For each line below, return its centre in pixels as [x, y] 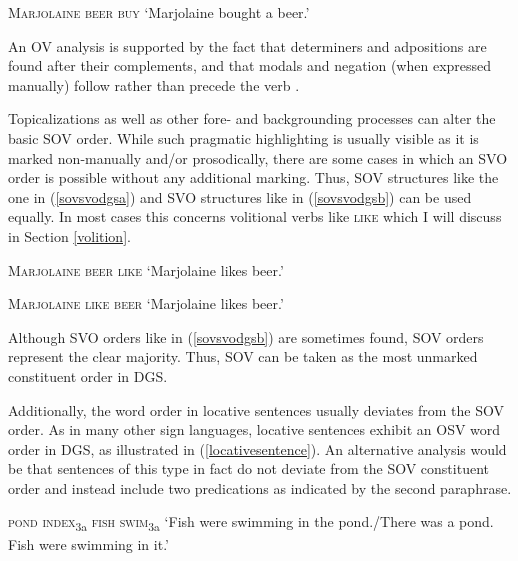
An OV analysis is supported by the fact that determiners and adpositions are [247, 45]
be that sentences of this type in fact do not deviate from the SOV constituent [248, 468]
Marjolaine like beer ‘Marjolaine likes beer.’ [146, 303]
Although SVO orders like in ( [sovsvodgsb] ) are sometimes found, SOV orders [246, 336]
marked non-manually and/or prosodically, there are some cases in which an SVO [258, 157]
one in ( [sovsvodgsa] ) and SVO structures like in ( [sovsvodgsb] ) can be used [240, 196]
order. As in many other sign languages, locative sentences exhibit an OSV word [254, 429]
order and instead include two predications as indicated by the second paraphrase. [260, 487]
